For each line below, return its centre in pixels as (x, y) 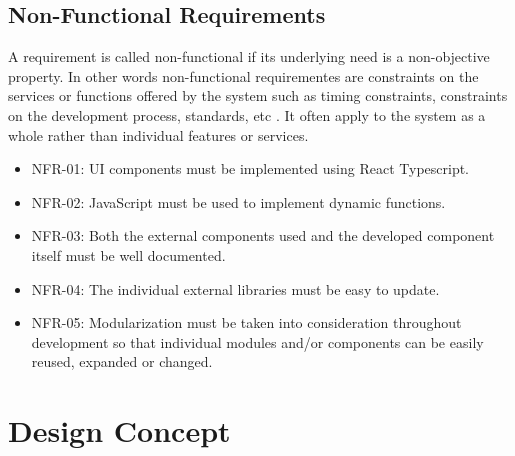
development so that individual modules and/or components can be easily (257, 341)
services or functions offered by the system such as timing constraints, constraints (258, 95)
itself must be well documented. (128, 254)
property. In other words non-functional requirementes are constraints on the (243, 75)
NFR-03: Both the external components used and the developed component (263, 235)
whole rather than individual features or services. (158, 134)
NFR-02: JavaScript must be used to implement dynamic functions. (238, 201)
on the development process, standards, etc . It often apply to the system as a (247, 114)
